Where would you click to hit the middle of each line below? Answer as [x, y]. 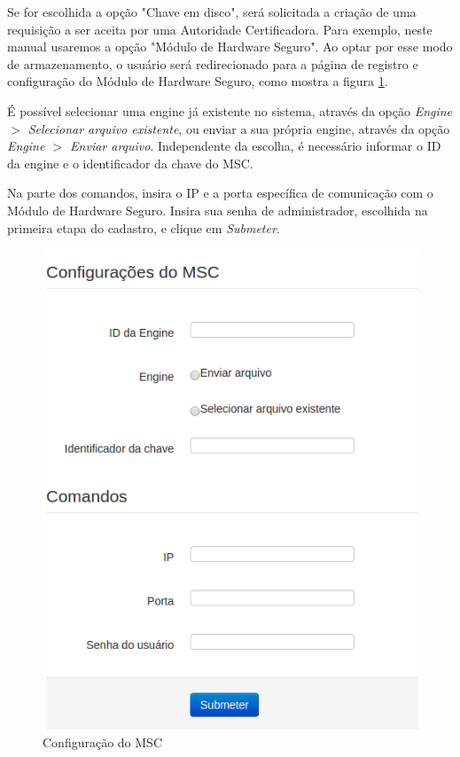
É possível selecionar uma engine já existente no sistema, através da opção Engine [230, 110]
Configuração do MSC [103, 741]
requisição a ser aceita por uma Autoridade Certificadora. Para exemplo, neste [220, 29]
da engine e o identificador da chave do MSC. [130, 163]
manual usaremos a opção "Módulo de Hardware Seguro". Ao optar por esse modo [230, 47]
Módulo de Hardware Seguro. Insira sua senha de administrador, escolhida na [218, 210]
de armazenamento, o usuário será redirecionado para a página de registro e [213, 63]
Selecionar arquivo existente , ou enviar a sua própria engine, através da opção [239, 128]
